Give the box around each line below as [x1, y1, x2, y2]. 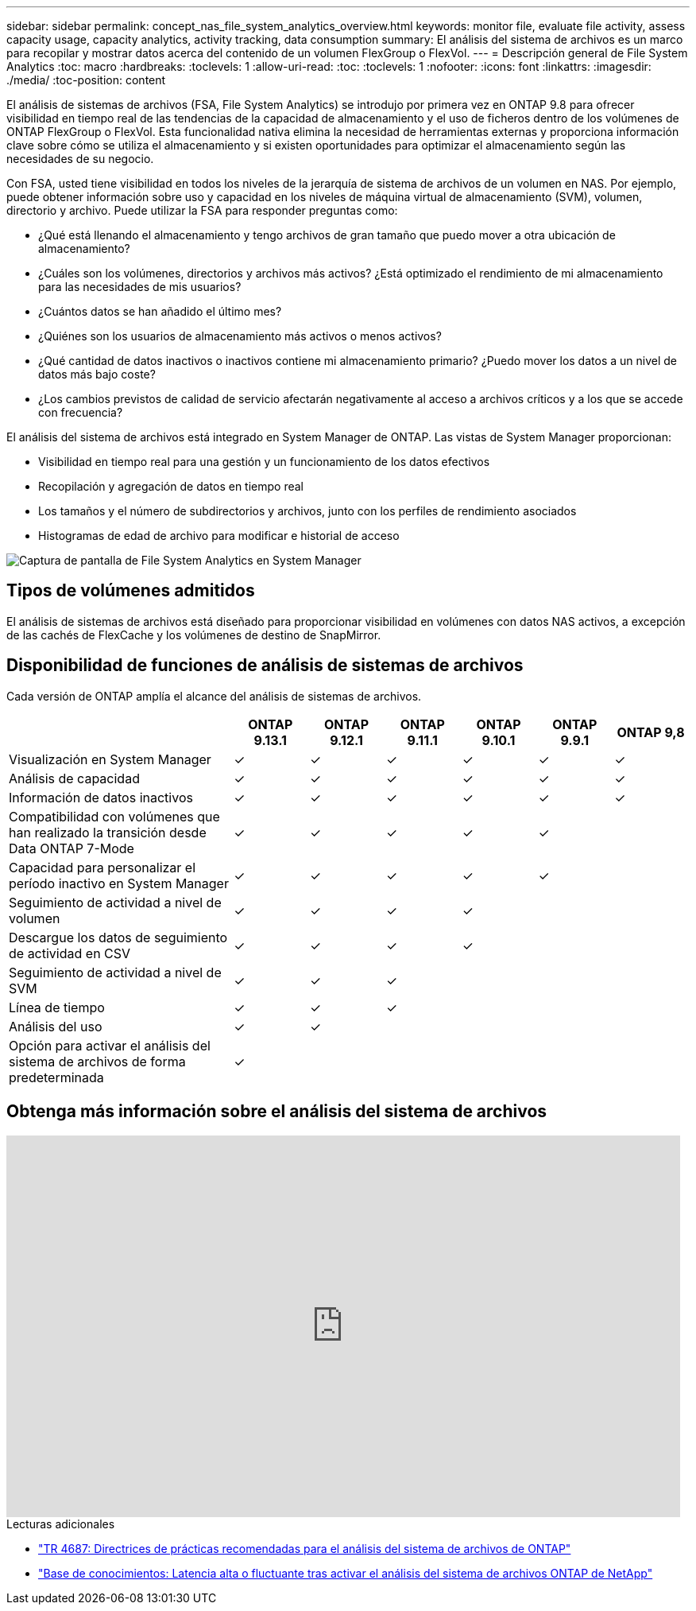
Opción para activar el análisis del [9, 1037, 211, 1054]
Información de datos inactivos [9, 789, 193, 805]
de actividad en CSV [9, 945, 131, 961]
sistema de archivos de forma [9, 1053, 186, 1069]
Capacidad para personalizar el [9, 859, 196, 875]
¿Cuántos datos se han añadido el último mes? [38, 305, 282, 318]
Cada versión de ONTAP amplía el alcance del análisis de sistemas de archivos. [6, 689, 422, 703]
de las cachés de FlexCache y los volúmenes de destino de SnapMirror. [6, 627, 381, 642]
